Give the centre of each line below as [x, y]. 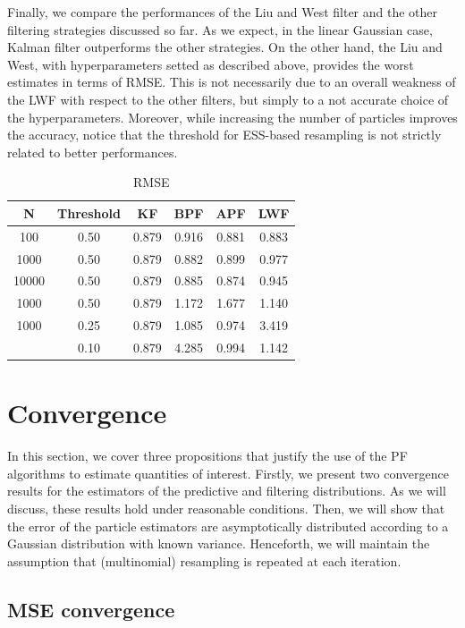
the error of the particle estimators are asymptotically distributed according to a [228, 526]
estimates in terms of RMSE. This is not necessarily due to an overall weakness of [232, 82]
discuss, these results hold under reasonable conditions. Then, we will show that [226, 508]
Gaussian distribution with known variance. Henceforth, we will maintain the [219, 543]
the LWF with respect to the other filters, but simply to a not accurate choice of [228, 99]
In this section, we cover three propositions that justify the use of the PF [207, 456]
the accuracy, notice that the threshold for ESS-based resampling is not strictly [224, 135]
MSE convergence [91, 609]
